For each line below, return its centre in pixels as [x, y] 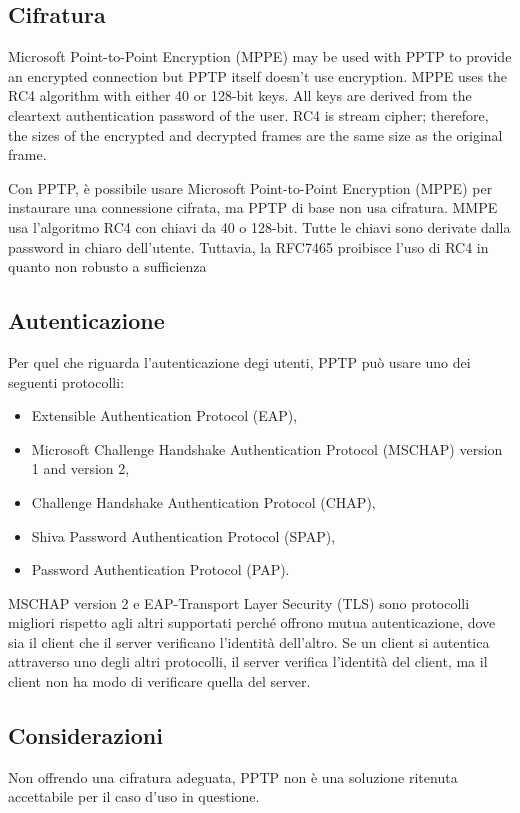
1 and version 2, [80, 468]
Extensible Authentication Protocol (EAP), [164, 415]
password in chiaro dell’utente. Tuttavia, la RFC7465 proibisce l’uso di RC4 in [248, 246]
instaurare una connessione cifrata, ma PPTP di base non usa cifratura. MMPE [253, 207]
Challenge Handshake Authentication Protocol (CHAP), [203, 501]
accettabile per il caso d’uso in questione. [134, 796]
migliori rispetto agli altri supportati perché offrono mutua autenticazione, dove [252, 622]
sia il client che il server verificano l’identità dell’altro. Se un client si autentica [249, 641]
